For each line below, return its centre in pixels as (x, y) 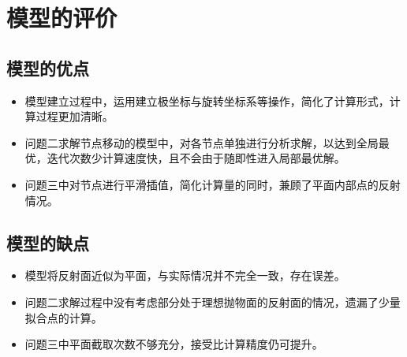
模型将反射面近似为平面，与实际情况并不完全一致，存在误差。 (185, 275)
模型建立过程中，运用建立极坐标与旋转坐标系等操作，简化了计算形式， (207, 100)
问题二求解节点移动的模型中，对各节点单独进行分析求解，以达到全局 (202, 142)
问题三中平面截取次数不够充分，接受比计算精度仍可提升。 (174, 344)
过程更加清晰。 (75, 116)
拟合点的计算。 (63, 317)
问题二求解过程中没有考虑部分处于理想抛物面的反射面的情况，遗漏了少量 (213, 301)
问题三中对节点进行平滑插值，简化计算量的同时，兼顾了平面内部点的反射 (213, 184)
